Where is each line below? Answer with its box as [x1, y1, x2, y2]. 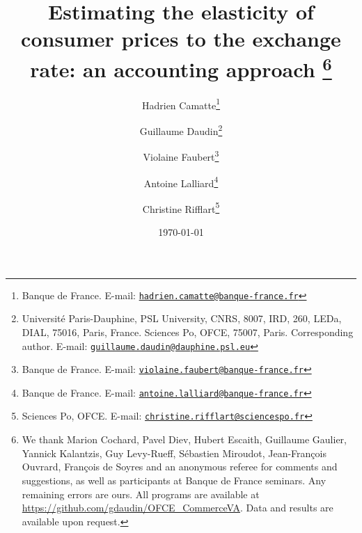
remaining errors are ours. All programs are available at [22, 486, 260, 501]
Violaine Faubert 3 [143, 148, 219, 164]
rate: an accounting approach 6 [30, 51, 332, 83]
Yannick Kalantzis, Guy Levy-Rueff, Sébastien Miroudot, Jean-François [22, 445, 326, 460]
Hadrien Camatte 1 [141, 95, 221, 112]
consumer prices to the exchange [21, 24, 341, 53]
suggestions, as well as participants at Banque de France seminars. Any [22, 472, 326, 487]
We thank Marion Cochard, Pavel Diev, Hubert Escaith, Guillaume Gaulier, [22, 432, 347, 447]
